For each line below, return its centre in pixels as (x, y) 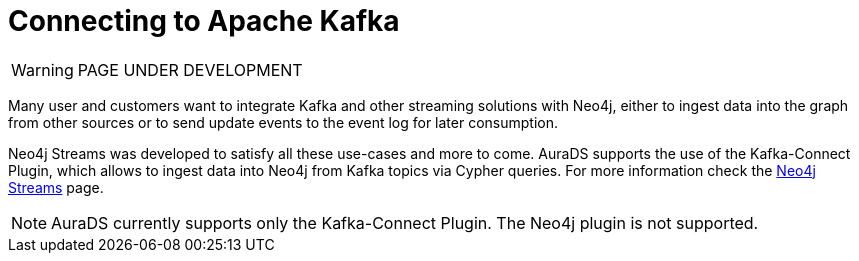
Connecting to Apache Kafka (204, 21)
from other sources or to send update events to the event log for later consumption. (283, 122)
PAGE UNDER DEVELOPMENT (190, 69)
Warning (42, 69)
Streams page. (56, 187)
